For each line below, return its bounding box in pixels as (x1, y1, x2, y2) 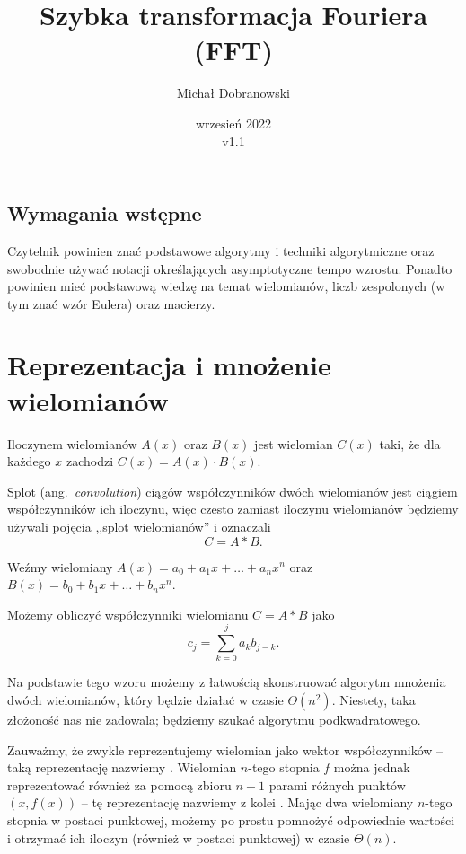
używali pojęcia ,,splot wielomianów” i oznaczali (7, 516, 271, 535)
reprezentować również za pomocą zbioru (7, 775, 232, 794)
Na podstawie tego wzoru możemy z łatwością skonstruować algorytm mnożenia (7, 673, 446, 691)
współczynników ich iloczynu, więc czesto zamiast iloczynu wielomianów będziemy (7, 499, 459, 518)
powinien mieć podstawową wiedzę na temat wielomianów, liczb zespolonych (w (7, 277, 445, 295)
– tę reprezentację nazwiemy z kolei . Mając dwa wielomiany (81, 793, 414, 812)
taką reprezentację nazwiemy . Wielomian (7, 758, 237, 777)
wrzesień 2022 (195, 113, 272, 132)
